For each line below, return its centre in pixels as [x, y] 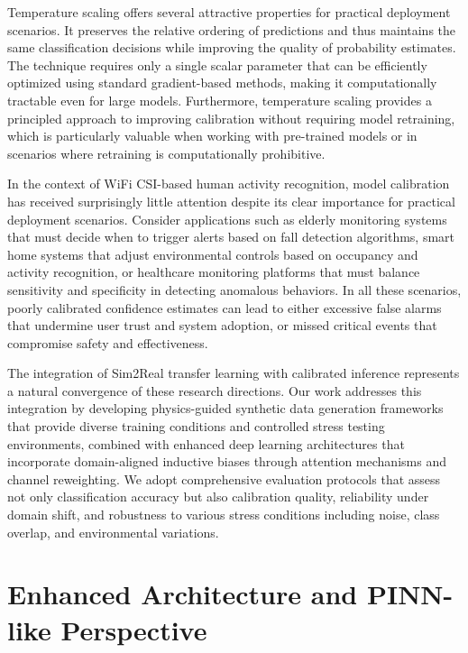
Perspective [134, 629]
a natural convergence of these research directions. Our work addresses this [215, 390]
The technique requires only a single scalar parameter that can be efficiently [217, 64]
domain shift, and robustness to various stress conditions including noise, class [224, 515]
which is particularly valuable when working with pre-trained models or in [212, 136]
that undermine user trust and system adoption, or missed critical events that [222, 325]
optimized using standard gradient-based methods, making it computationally [222, 83]
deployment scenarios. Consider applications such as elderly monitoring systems [227, 219]
